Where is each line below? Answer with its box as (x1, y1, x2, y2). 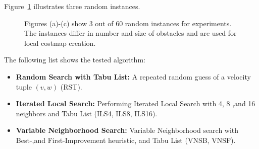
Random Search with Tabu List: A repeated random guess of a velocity (16, 71, 251, 82)
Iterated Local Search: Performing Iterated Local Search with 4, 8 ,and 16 (16, 98, 255, 109)
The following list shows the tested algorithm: (4, 54, 145, 65)
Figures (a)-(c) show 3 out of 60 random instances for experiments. (24, 18, 232, 28)
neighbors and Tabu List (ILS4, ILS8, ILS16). (16, 108, 158, 118)
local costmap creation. (24, 37, 96, 48)
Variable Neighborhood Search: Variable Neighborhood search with (16, 125, 239, 135)
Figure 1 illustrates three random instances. (4, 1, 140, 11)
